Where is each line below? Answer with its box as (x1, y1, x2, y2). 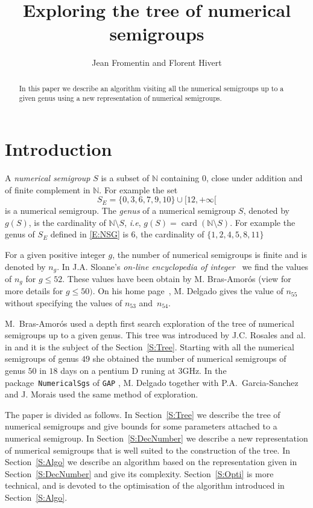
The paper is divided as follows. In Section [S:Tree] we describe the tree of (5, 408, 280, 420)
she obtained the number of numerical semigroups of (92, 352, 286, 365)
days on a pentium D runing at (60, 364, 175, 376)
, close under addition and (206, 171, 303, 184)
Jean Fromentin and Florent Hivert (92, 56, 222, 69)
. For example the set (99, 183, 178, 196)
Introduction (5, 137, 112, 161)
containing (160, 171, 200, 184)
